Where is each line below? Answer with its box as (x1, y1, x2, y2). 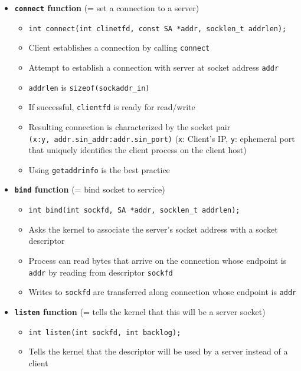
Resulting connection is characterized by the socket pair (28, 120, 231, 132)
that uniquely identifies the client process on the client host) (28, 144, 247, 156)
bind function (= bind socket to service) (14, 183, 165, 196)
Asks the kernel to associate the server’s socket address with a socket (28, 223, 278, 235)
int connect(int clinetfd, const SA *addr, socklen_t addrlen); (28, 24, 287, 33)
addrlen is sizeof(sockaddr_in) (28, 81, 150, 93)
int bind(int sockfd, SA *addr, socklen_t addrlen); (28, 206, 240, 215)
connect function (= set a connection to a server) (14, 2, 199, 14)
